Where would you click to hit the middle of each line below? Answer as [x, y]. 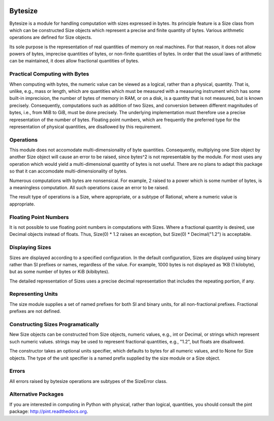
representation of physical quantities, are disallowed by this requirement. [85, 126]
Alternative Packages [37, 394]
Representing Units [34, 294]
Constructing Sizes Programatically [54, 324]
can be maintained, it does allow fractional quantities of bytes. [74, 61]
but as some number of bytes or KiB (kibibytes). [59, 272]
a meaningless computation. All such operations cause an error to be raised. [89, 188]
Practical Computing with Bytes [49, 74]
